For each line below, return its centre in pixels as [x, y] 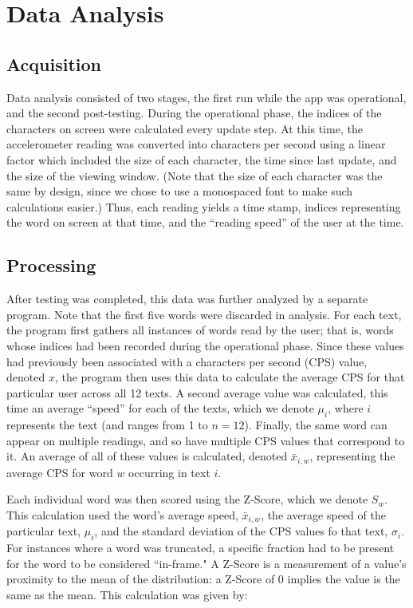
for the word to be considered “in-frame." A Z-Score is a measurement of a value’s [206, 563]
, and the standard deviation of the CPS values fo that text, [241, 531]
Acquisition [54, 63]
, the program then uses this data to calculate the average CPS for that [230, 377]
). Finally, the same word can [316, 425]
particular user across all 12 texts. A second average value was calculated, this [197, 392]
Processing [51, 265]
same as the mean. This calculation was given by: [127, 594]
